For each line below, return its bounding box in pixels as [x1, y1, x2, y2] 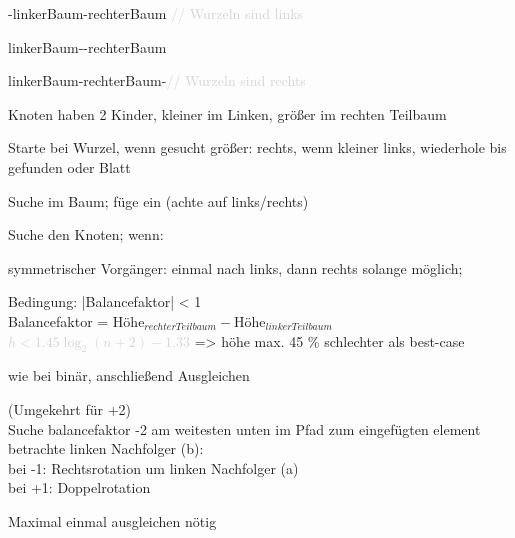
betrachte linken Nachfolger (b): [8, 438, 204, 459]
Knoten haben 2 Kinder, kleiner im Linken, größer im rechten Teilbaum [8, 103, 447, 124]
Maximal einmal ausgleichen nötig [8, 510, 217, 531]
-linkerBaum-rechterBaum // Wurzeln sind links [8, 3, 304, 23]
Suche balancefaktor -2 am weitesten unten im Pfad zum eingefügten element [8, 418, 481, 439]
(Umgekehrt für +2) [8, 398, 131, 419]
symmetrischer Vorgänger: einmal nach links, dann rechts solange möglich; [8, 257, 463, 278]
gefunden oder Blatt [8, 156, 131, 177]
